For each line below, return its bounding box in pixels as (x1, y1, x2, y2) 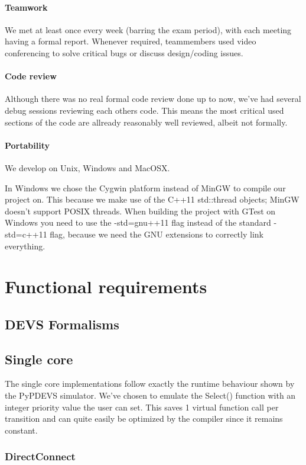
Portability (5, 139, 50, 151)
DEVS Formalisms (5, 315, 119, 333)
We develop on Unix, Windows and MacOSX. (5, 161, 170, 174)
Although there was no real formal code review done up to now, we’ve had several (5, 92, 301, 105)
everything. (5, 239, 45, 252)
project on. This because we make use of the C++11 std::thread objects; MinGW (5, 193, 300, 206)
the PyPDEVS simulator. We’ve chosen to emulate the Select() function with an (5, 389, 296, 402)
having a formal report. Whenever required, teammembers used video (5, 35, 256, 47)
